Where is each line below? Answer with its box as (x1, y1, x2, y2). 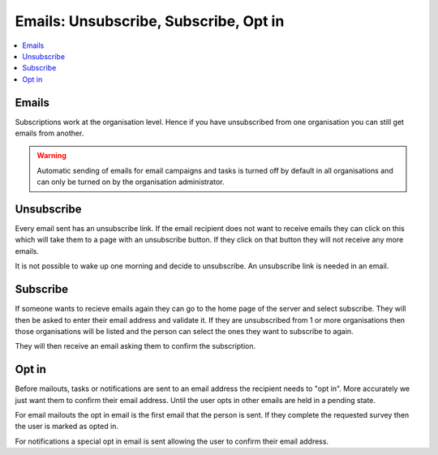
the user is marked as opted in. (15, 422, 119, 431)
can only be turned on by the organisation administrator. (36, 177, 225, 187)
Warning (36, 151, 67, 161)
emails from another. (15, 128, 84, 138)
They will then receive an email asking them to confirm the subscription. (15, 341, 255, 351)
